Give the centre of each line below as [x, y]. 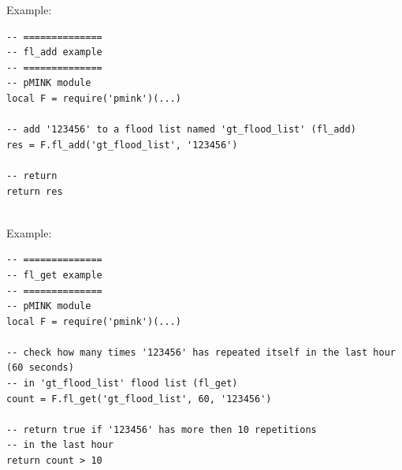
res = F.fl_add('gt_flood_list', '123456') [122, 145]
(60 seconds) [40, 368]
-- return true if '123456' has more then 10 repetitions [162, 429]
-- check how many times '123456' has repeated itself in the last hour [201, 352]
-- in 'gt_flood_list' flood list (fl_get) [122, 384]
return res [35, 191]
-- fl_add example [54, 52]
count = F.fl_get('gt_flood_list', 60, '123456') [139, 399]
